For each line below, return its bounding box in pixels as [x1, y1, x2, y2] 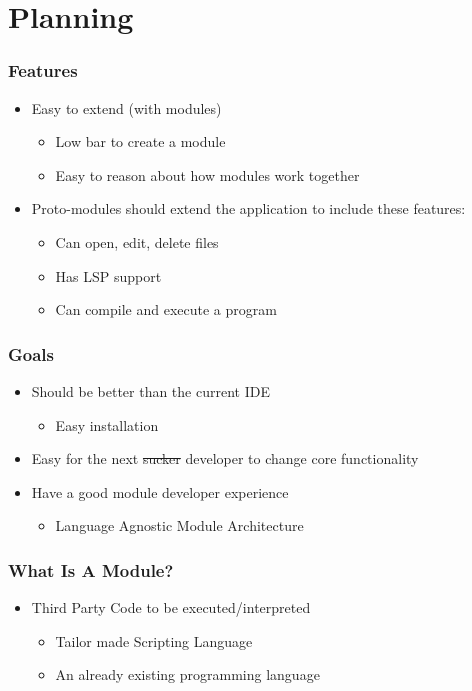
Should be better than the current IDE [31, 380, 270, 401]
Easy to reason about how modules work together [55, 164, 360, 185]
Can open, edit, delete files [55, 231, 219, 252]
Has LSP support [55, 265, 162, 286]
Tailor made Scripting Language [55, 630, 253, 651]
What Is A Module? [8, 557, 174, 582]
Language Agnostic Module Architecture [55, 515, 304, 536]
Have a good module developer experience [31, 481, 289, 502]
